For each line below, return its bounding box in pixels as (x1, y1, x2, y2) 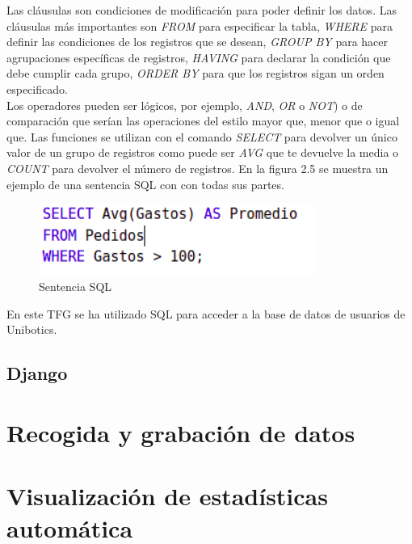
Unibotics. (6, 321, 57, 338)
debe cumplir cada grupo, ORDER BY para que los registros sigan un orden (6, 65, 385, 82)
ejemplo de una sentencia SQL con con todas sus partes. (6, 175, 284, 192)
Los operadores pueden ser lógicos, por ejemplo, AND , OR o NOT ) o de (6, 96, 363, 113)
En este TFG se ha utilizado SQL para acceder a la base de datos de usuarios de (6, 305, 406, 322)
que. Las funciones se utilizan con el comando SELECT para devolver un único (6, 128, 397, 145)
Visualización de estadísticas (6, 479, 328, 512)
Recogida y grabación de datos (6, 416, 355, 449)
